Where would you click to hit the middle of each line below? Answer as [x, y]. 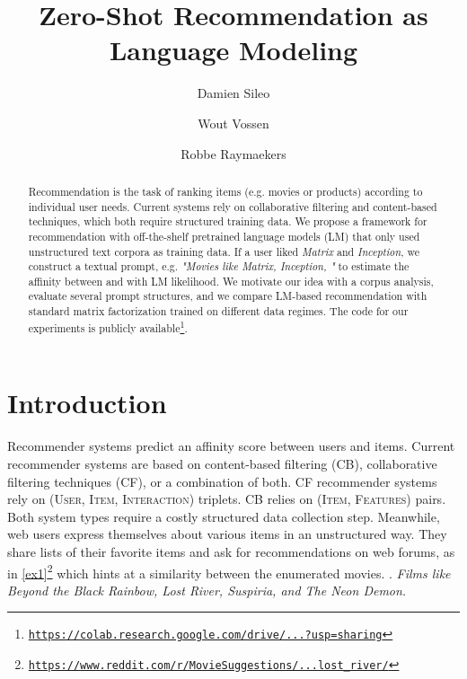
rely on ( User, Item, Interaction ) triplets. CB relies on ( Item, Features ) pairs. [227, 499]
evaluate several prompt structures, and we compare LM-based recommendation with [228, 296]
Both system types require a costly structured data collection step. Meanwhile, [224, 516]
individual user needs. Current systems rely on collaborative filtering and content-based [233, 206]
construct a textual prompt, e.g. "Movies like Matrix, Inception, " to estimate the [219, 266]
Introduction [87, 403]
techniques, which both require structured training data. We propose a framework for [228, 221]
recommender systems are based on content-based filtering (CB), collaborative [222, 463]
